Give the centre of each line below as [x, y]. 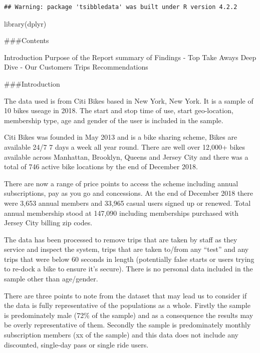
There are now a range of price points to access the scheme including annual [121, 183]
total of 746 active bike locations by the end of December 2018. [101, 166]
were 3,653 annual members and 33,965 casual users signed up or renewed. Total [127, 203]
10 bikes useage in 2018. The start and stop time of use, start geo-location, [119, 110]
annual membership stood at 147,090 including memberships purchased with [121, 213]
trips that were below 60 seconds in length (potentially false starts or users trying [129, 259]
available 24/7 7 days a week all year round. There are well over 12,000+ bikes [124, 146]
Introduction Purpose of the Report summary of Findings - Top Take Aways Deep [130, 57]
